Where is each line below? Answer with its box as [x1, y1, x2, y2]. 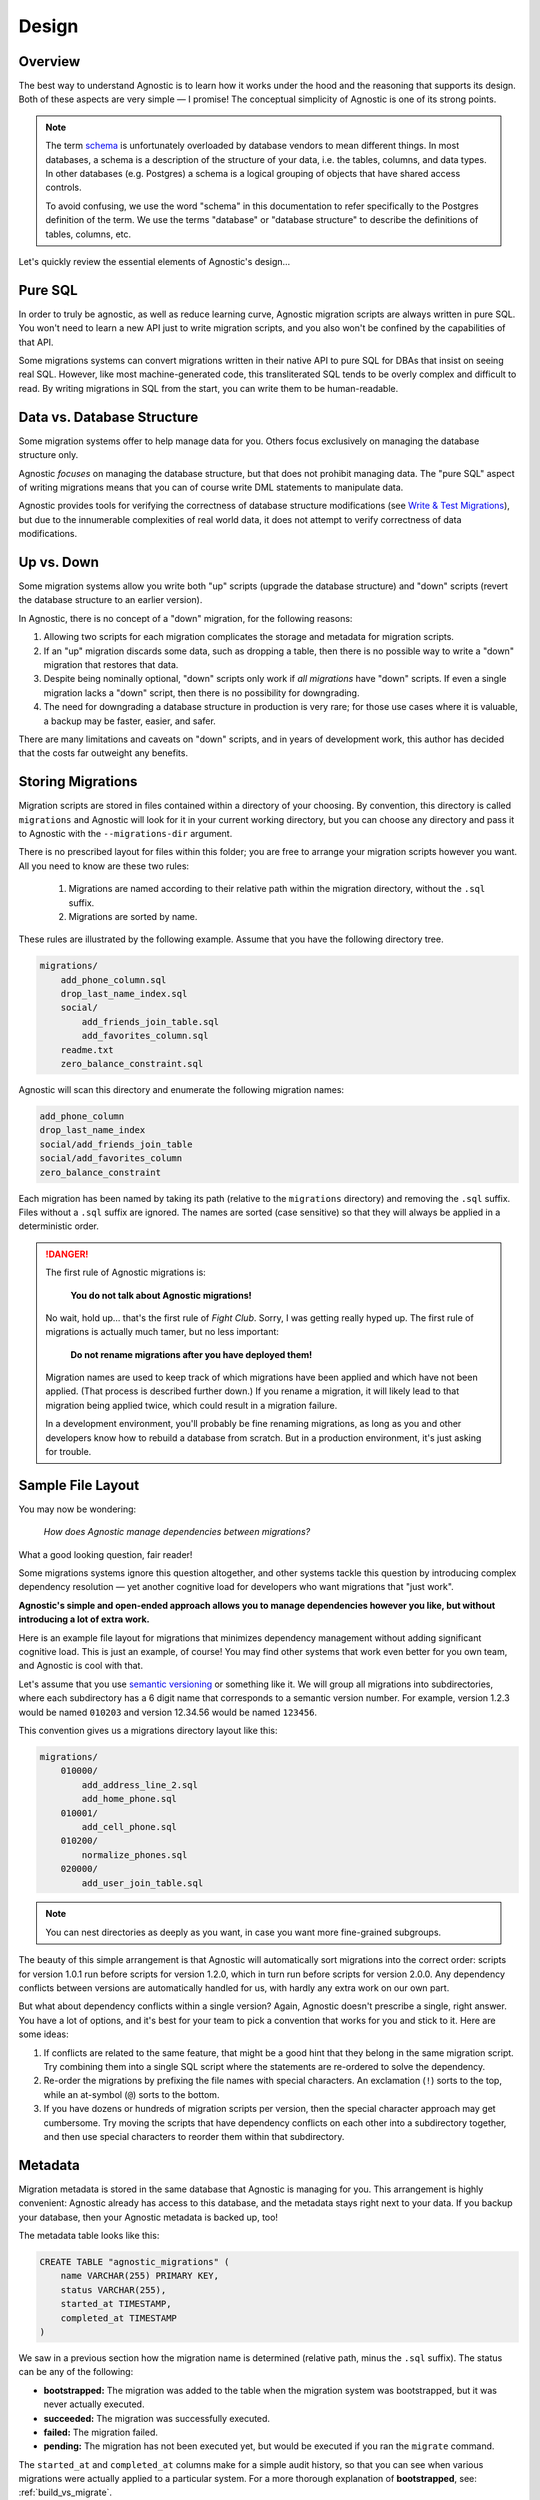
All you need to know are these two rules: [18, 860, 190, 872]
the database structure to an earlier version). [18, 594, 203, 606]
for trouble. [45, 1446, 92, 1458]
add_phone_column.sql [60, 974, 167, 985]
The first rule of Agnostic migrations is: [45, 1266, 207, 1279]
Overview [18, 53, 81, 70]
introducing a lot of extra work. [18, 1613, 150, 1625]
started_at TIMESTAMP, [60, 2298, 172, 2310]
